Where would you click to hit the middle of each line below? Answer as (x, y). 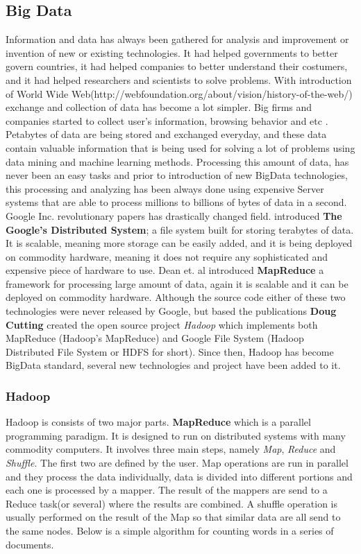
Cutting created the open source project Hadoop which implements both (162, 324)
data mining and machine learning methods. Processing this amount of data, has (177, 161)
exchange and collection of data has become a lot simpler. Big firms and (159, 107)
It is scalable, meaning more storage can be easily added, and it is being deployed (179, 243)
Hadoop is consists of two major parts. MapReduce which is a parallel (158, 422)
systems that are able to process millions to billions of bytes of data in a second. (176, 202)
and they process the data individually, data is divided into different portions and (179, 476)
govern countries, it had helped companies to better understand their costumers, (177, 66)
